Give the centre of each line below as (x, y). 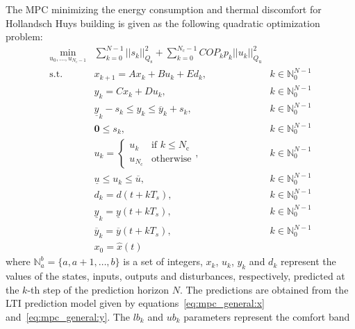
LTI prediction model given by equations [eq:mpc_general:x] (135, 303)
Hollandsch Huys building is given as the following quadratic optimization (163, 23)
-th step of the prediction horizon (98, 289)
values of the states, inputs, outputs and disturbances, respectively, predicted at (175, 275)
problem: (24, 36)
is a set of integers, (163, 261)
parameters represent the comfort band (267, 316)
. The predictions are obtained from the (264, 289)
